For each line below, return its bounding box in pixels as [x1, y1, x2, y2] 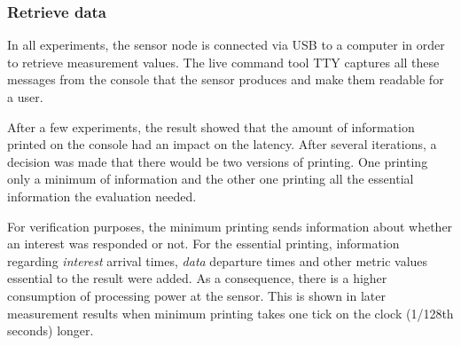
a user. [7, 88, 43, 106]
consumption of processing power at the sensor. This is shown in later [7, 286, 386, 304]
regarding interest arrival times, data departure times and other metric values [7, 251, 428, 270]
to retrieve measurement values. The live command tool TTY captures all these [7, 52, 440, 71]
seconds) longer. [7, 321, 94, 340]
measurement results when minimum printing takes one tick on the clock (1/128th [7, 303, 454, 322]
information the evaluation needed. [7, 186, 197, 205]
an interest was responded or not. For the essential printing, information [7, 234, 400, 253]
